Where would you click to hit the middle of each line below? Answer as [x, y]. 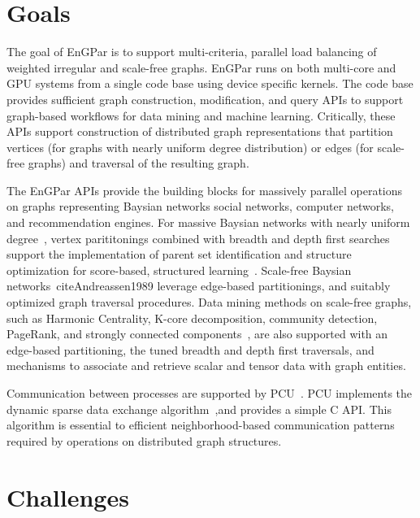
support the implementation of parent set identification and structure [179, 254]
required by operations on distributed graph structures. [144, 440]
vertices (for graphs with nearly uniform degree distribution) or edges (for [190, 147]
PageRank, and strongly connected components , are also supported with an [197, 334]
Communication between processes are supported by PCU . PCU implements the [210, 393]
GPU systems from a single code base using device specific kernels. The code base [210, 83]
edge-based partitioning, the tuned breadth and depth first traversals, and [191, 349]
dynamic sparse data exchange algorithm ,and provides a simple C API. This [199, 409]
